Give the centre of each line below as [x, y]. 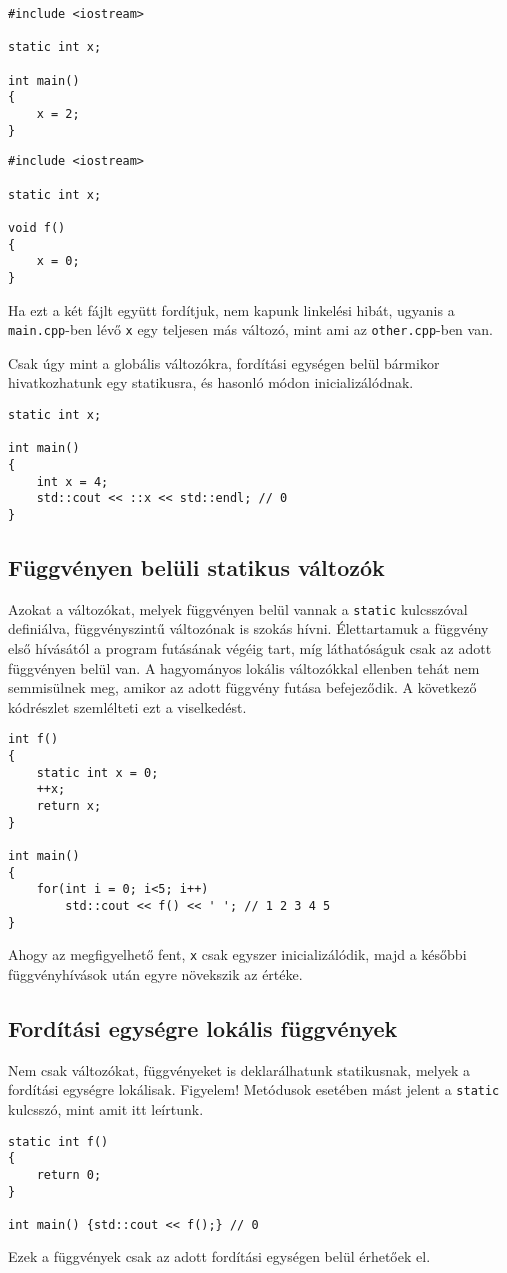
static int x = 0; [97, 772]
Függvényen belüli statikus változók [196, 566]
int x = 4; [72, 481]
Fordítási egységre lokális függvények [203, 1027]
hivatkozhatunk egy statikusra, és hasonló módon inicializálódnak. [211, 382]
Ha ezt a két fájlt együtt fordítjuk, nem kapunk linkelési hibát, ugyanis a [231, 309]
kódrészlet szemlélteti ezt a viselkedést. [127, 706]
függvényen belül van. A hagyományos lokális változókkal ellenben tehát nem [244, 667]
